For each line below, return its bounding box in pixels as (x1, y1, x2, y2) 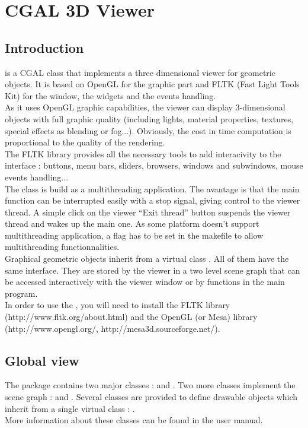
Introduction (5, 38, 84, 56)
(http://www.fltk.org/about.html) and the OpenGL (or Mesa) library (5, 310, 258, 323)
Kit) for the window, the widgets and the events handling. (5, 89, 216, 102)
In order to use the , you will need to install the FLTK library (5, 299, 230, 311)
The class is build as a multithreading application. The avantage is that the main (5, 182, 300, 195)
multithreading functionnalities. (5, 240, 120, 253)
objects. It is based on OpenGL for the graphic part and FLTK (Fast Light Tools (5, 78, 300, 90)
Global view (5, 351, 79, 369)
